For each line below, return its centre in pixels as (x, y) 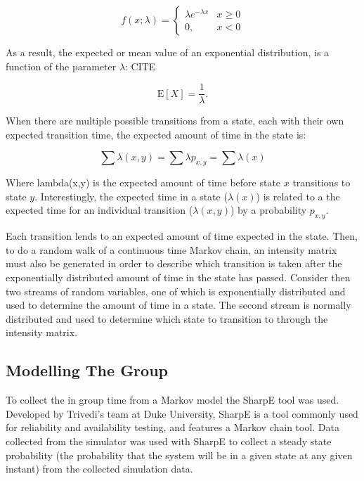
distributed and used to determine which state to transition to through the (167, 318)
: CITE (141, 66)
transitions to (321, 182)
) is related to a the (298, 196)
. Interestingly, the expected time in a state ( (131, 196)
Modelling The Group (87, 370)
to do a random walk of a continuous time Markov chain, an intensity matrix (171, 249)
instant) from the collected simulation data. (99, 469)
